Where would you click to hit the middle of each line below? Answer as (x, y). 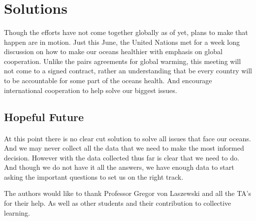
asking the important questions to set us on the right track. (94, 176)
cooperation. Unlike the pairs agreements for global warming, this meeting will (123, 61)
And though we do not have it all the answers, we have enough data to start (119, 167)
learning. (17, 212)
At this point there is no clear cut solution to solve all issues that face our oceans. (128, 138)
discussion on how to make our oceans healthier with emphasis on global (113, 51)
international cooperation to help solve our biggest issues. (91, 90)
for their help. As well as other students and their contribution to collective (118, 203)
